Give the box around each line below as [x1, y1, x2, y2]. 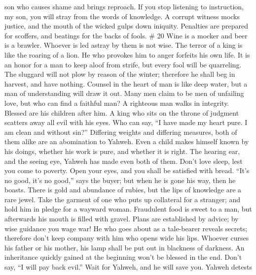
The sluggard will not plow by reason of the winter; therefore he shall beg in [4, 69, 235, 79]
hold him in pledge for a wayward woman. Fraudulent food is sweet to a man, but [4, 204, 252, 214]
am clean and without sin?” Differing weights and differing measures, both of [4, 126, 237, 137]
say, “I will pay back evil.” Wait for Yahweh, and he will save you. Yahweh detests [4, 262, 252, 272]
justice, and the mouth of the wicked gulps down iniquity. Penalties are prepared [4, 21, 249, 31]
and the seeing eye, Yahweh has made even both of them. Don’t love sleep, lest [4, 155, 243, 166]
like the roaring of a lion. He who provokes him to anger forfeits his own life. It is [4, 49, 250, 60]
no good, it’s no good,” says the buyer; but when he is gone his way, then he [4, 175, 236, 185]
